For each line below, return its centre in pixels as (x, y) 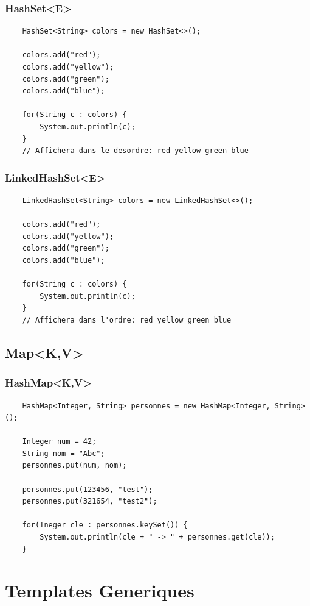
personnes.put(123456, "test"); (88, 489)
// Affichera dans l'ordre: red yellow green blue (127, 320)
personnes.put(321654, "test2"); (90, 501)
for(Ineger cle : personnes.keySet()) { (105, 525)
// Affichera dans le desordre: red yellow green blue (135, 151)
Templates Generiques (100, 590)
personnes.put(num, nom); (74, 465)
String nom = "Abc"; (64, 453)
